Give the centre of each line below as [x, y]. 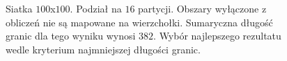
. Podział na [96, 8]
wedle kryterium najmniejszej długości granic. [103, 49]
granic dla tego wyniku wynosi [71, 36]
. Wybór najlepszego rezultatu [217, 36]
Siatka [19, 8]
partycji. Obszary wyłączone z [202, 8]
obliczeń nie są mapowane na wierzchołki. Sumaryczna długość [139, 22]
